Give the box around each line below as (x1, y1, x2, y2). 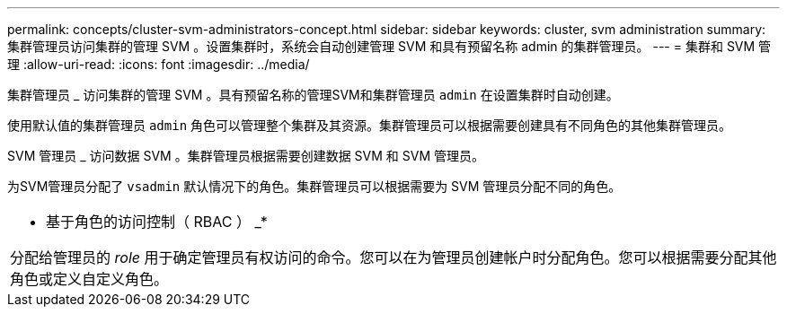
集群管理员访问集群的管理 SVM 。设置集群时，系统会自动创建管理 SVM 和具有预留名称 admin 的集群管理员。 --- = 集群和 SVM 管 (7, 39, 772, 54)
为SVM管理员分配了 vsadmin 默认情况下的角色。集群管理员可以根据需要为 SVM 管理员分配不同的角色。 (7, 179, 622, 194)
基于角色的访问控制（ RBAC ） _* (46, 213, 268, 231)
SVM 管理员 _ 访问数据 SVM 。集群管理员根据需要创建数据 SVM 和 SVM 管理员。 (7, 148, 484, 163)
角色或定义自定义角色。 (10, 270, 169, 288)
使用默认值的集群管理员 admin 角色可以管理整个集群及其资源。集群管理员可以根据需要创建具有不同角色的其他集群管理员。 (7, 118, 732, 133)
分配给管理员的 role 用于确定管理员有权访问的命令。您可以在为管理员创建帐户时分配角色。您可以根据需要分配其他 (10, 249, 777, 266)
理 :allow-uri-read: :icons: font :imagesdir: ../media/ (7, 57, 310, 72)
